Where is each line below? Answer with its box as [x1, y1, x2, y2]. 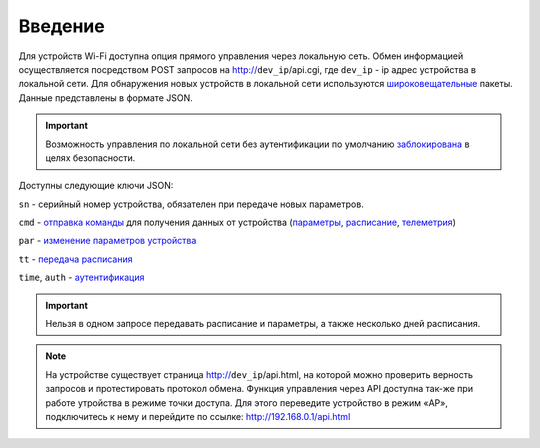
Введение [18, 15, 105, 37]
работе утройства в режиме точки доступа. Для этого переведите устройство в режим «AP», [45, 396, 449, 409]
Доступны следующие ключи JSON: [18, 180, 174, 192]
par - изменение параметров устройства [18, 235, 197, 247]
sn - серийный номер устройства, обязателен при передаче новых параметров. [18, 198, 364, 210]
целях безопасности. [45, 151, 136, 164]
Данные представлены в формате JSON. [18, 91, 194, 104]
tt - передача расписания [18, 253, 133, 265]
